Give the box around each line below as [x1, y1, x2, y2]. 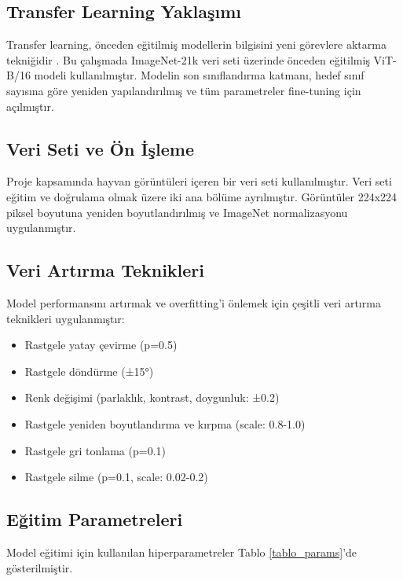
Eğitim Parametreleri [6, 507, 183, 531]
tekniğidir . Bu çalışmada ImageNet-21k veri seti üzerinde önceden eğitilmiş [6, 51, 370, 68]
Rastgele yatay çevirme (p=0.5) [24, 336, 178, 353]
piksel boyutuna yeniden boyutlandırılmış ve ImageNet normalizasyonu [6, 204, 348, 220]
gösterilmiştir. [6, 559, 73, 575]
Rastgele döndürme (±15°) [24, 362, 154, 379]
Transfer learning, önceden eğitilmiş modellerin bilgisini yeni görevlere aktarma [6, 36, 387, 53]
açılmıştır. [6, 97, 54, 114]
